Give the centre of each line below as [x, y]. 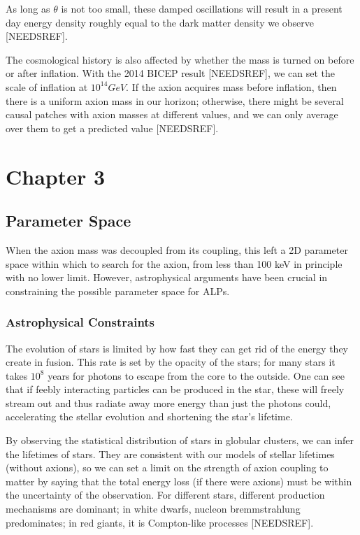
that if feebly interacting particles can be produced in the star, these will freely [175, 389]
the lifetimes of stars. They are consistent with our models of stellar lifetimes [170, 454]
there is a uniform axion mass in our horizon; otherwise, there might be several [175, 100]
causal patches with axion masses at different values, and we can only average [172, 114]
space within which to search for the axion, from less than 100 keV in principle [174, 263]
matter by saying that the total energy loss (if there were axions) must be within [179, 481]
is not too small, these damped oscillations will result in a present [202, 8]
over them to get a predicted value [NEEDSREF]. [112, 128]
